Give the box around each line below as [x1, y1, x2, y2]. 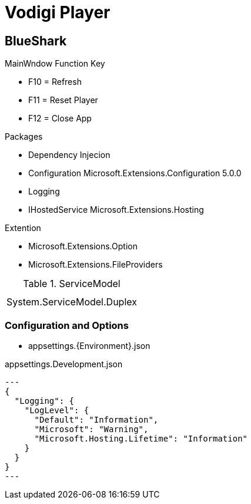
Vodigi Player [5, 2, 111, 22]
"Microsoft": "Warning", [34, 424, 149, 434]
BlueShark [5, 33, 67, 48]
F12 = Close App [28, 113, 92, 124]
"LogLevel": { [24, 405, 89, 415]
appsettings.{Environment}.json [28, 340, 150, 351]
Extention [5, 223, 41, 233]
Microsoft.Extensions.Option [28, 241, 138, 252]
